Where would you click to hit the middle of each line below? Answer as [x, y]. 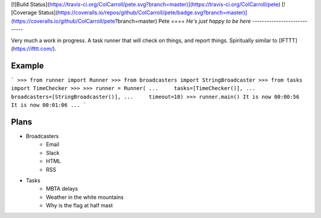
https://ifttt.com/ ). [34, 48]
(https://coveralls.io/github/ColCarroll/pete [63, 21]
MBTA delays [62, 189]
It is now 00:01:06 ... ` [49, 105]
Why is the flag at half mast [79, 205]
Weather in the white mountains [85, 197]
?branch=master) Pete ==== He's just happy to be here [183, 21]
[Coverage [24, 13]
